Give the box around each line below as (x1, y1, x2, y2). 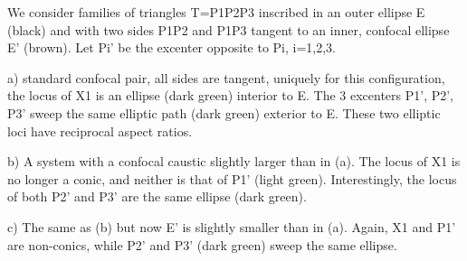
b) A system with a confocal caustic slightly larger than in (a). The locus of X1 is (7, 152, 461, 171)
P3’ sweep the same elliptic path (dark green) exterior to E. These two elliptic (7, 103, 441, 122)
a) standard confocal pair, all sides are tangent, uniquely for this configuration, (7, 68, 445, 87)
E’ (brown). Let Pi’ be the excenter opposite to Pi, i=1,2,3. (7, 38, 337, 57)
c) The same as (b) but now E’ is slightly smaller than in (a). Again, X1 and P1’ (7, 217, 456, 236)
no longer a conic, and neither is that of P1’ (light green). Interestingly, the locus (7, 169, 457, 188)
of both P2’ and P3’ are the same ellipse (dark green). (7, 187, 307, 206)
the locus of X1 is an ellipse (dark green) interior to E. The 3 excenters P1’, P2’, (7, 86, 454, 105)
